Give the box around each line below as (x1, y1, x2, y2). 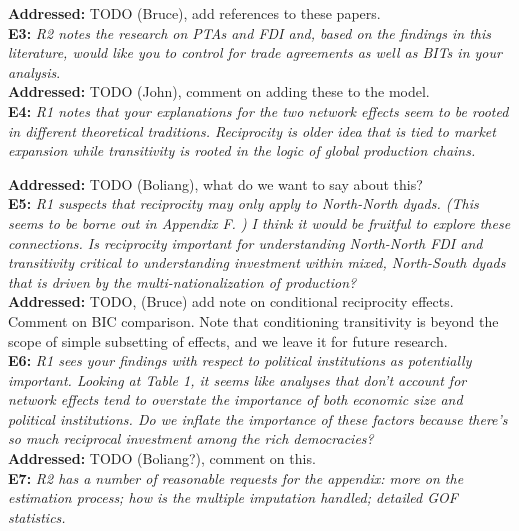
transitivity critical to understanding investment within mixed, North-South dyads (8, 252, 506, 273)
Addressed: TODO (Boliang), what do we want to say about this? (8, 173, 423, 194)
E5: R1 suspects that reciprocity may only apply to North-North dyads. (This (8, 193, 479, 214)
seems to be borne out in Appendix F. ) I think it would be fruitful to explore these (8, 212, 511, 233)
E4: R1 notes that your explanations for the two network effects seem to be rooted (8, 100, 509, 121)
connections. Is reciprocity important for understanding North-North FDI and (8, 232, 483, 253)
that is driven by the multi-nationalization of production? (8, 271, 357, 292)
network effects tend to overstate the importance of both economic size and (8, 389, 463, 410)
